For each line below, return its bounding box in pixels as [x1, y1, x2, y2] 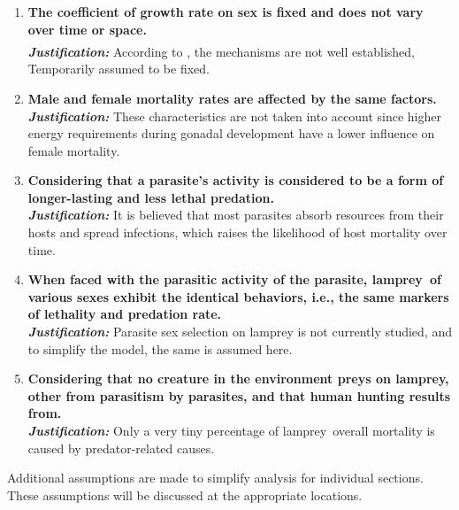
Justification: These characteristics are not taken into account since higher [27, 106, 442, 125]
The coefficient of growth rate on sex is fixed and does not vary [27, 3, 424, 20]
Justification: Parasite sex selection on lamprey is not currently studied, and [27, 322, 452, 341]
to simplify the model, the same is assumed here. [27, 339, 293, 358]
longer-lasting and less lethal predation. [27, 188, 275, 206]
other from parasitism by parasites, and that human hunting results [27, 386, 451, 405]
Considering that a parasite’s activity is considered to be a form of [27, 171, 444, 189]
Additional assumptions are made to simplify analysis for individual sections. [7, 468, 424, 487]
